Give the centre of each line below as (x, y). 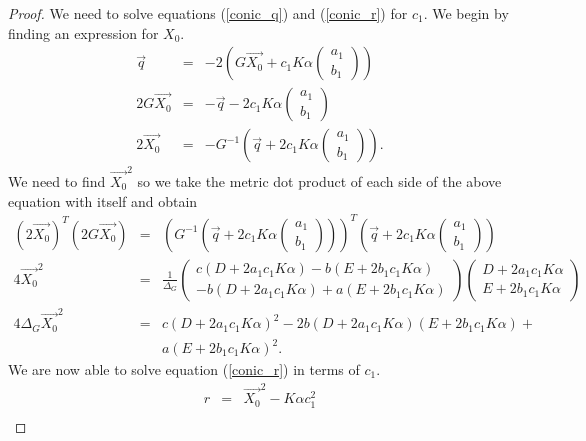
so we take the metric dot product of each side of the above (319, 181)
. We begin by (466, 13)
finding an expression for (83, 32)
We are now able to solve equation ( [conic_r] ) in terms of (184, 369)
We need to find (57, 181)
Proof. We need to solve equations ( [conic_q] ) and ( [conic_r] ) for (208, 13)
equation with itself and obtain (103, 200)
